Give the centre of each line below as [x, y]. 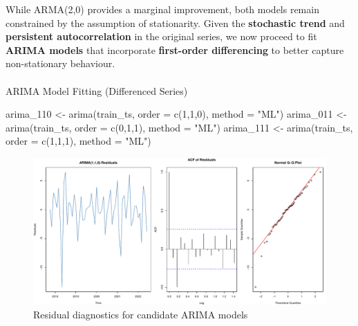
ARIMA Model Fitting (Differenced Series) [97, 90]
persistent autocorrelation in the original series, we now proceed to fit [161, 36]
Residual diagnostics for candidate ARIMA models [141, 314]
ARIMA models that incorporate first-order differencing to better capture [175, 49]
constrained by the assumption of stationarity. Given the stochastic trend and [175, 22]
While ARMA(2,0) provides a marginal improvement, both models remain [162, 9]
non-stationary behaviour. [60, 63]
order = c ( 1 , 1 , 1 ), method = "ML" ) [78, 141]
